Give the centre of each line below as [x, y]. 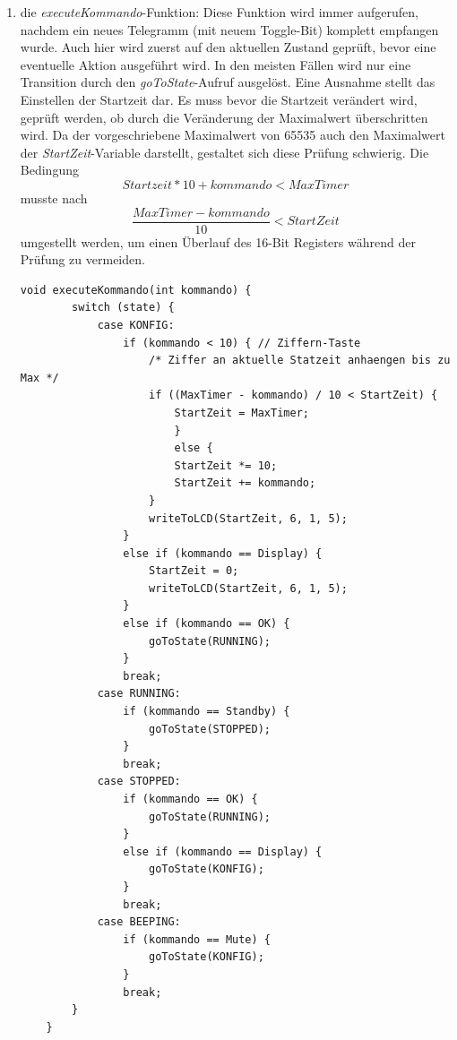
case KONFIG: [136, 325]
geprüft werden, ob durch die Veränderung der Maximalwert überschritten [224, 117]
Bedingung [49, 170]
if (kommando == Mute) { [197, 939]
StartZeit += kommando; [245, 483]
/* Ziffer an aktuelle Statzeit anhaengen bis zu [299, 361]
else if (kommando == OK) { [207, 624]
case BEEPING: [139, 922]
